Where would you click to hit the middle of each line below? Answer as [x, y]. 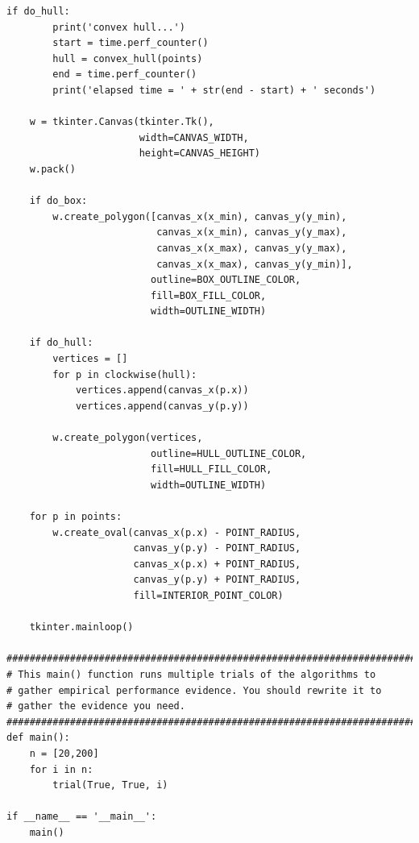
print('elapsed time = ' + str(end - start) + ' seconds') [214, 90]
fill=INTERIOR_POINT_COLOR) [208, 595]
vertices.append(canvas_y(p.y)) [162, 406]
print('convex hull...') [119, 27]
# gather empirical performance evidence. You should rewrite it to [194, 690]
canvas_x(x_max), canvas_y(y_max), [252, 248]
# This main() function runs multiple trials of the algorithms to [191, 674]
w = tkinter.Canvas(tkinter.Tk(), [122, 122]
